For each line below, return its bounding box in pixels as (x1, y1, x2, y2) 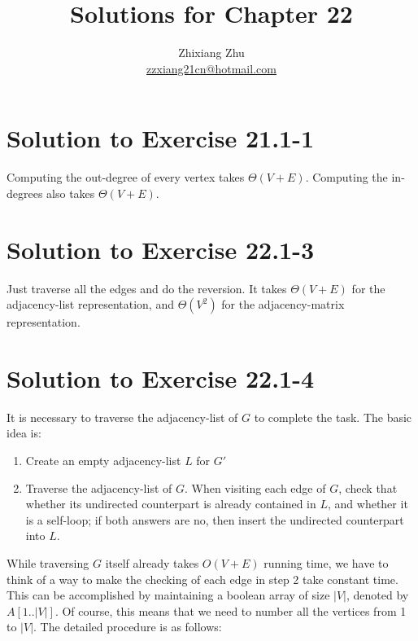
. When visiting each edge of (184, 479, 326, 496)
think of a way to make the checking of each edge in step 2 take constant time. (7, 570, 398, 587)
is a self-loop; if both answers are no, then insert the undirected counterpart (25, 511, 404, 528)
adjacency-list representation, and (7, 296, 174, 313)
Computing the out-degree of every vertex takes (7, 169, 245, 186)
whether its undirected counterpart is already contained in (25, 495, 316, 512)
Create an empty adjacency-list (25, 452, 181, 469)
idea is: (7, 424, 41, 441)
